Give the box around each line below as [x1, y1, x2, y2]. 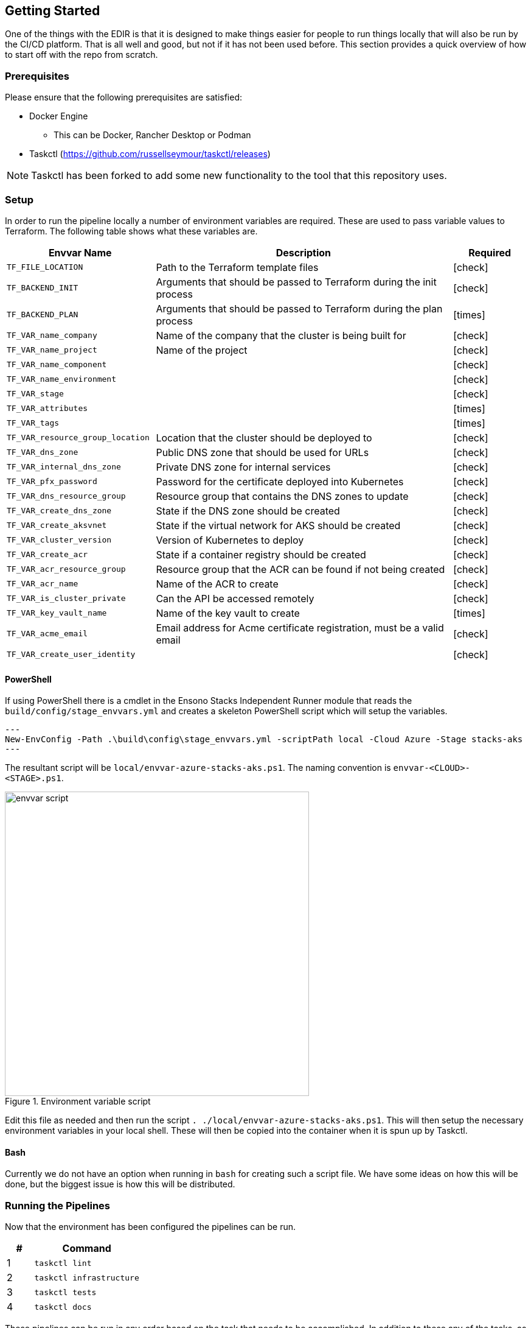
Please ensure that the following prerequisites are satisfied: [5, 92, 243, 103]
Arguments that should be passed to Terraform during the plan [156, 302, 443, 315]
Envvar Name [48, 246, 112, 259]
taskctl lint [34, 1258, 92, 1268]
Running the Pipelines [5, 1199, 111, 1212]
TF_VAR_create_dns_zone [7, 506, 112, 516]
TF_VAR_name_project [7, 345, 97, 355]
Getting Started [5, 3, 100, 18]
